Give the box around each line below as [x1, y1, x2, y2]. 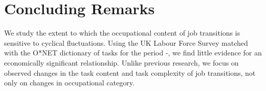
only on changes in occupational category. [4, 77, 135, 88]
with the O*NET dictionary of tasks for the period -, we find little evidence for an [4, 47, 262, 58]
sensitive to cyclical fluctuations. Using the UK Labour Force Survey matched [4, 37, 248, 48]
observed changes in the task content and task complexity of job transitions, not [4, 67, 256, 78]
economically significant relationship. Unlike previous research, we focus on [4, 57, 239, 68]
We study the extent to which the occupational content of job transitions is [4, 27, 240, 38]
